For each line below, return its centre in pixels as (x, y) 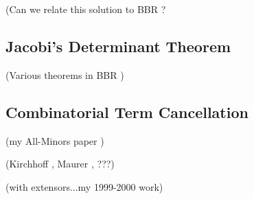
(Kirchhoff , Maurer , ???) (60, 164)
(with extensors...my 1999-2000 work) (84, 186)
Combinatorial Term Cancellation (127, 112)
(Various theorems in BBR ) (65, 74)
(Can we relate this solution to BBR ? (86, 9)
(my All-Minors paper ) (55, 140)
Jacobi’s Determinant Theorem (118, 46)
